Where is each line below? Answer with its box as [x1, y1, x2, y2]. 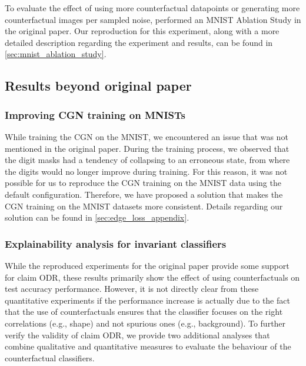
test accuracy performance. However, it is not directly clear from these [5, 282, 259, 295]
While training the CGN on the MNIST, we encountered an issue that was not [5, 130, 288, 142]
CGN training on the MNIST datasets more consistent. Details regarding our [5, 199, 283, 212]
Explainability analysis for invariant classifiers [5, 236, 227, 251]
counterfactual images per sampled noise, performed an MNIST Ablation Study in [5, 13, 301, 25]
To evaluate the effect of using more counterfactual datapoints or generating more [5, 2, 300, 14]
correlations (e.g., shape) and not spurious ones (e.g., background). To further [5, 317, 286, 329]
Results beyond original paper [5, 76, 192, 95]
